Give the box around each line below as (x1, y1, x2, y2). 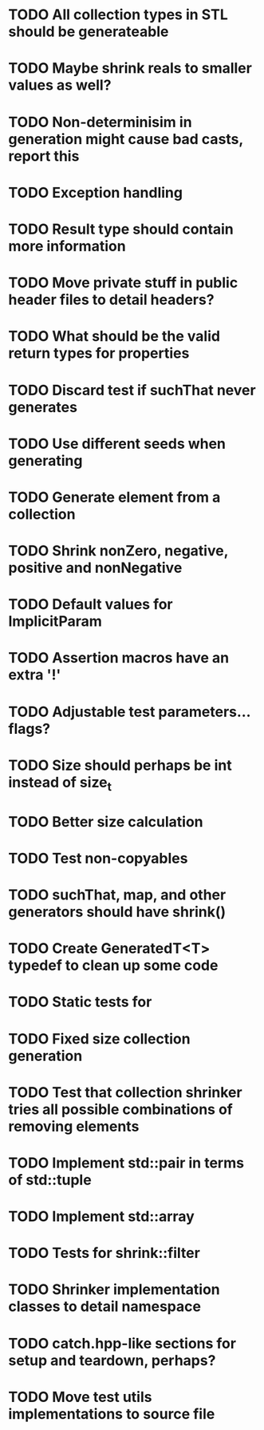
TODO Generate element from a (8, 488, 221, 506)
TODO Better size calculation (8, 812, 203, 831)
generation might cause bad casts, (8, 130, 243, 148)
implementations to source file (8, 1404, 215, 1423)
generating (8, 451, 83, 470)
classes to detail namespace (8, 1298, 202, 1316)
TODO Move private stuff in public (8, 274, 238, 292)
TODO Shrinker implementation (8, 1280, 221, 1299)
